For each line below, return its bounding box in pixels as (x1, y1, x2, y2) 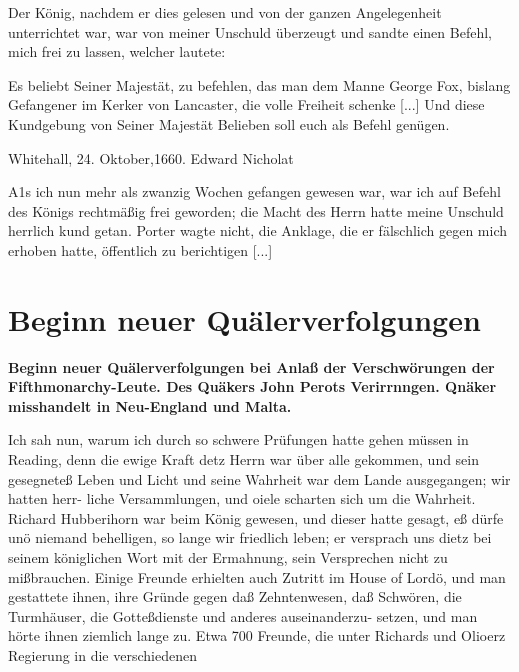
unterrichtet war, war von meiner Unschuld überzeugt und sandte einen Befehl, (8, 21, 492, 42)
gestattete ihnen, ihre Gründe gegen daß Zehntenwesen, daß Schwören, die (8, 586, 462, 607)
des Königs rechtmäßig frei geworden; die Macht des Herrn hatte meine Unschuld (8, 200, 504, 221)
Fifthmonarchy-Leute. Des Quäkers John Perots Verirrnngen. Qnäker (8, 376, 497, 397)
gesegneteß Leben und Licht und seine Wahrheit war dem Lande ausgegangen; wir (8, 468, 511, 489)
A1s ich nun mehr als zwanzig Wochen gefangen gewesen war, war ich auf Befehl (8, 181, 501, 202)
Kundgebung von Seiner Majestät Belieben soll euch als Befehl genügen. (8, 113, 450, 134)
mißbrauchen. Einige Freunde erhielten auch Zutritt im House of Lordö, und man (8, 566, 506, 587)
